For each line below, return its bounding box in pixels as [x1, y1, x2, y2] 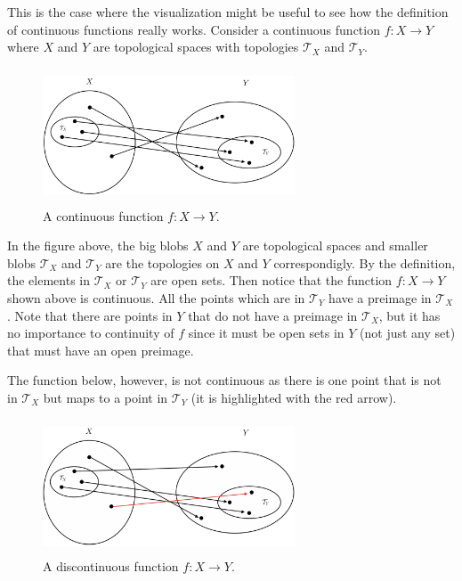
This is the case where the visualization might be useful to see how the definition [7, 3, 449, 20]
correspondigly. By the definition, [273, 253, 456, 272]
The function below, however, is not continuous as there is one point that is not [7, 371, 442, 389]
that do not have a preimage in [188, 306, 358, 324]
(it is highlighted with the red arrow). [190, 388, 397, 406]
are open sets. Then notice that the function [150, 271, 393, 290]
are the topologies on [105, 253, 220, 272]
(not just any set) [360, 323, 456, 342]
